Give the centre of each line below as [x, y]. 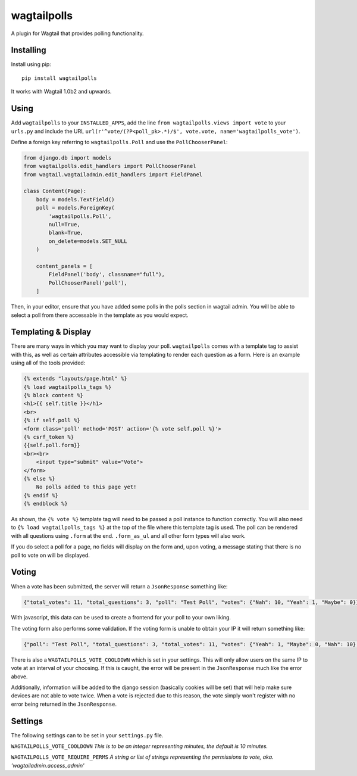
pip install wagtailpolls [59, 78]
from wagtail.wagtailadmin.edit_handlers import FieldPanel [113, 174]
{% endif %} [41, 495]
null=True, [64, 225]
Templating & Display [51, 332]
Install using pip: [31, 64]
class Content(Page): [55, 191]
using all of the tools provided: [48, 363]
